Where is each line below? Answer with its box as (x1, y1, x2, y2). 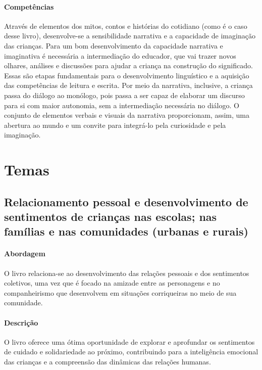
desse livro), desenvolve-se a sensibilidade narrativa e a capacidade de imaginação (4, 30, 255, 41)
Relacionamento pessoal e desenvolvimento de (4, 194, 248, 209)
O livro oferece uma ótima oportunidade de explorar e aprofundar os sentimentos (4, 336, 255, 347)
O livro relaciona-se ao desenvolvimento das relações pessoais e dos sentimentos (4, 267, 249, 278)
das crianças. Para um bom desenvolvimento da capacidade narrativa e (4, 40, 223, 51)
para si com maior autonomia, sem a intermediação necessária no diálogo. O (4, 100, 239, 110)
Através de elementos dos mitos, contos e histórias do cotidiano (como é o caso (4, 20, 247, 31)
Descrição (4, 317, 38, 328)
